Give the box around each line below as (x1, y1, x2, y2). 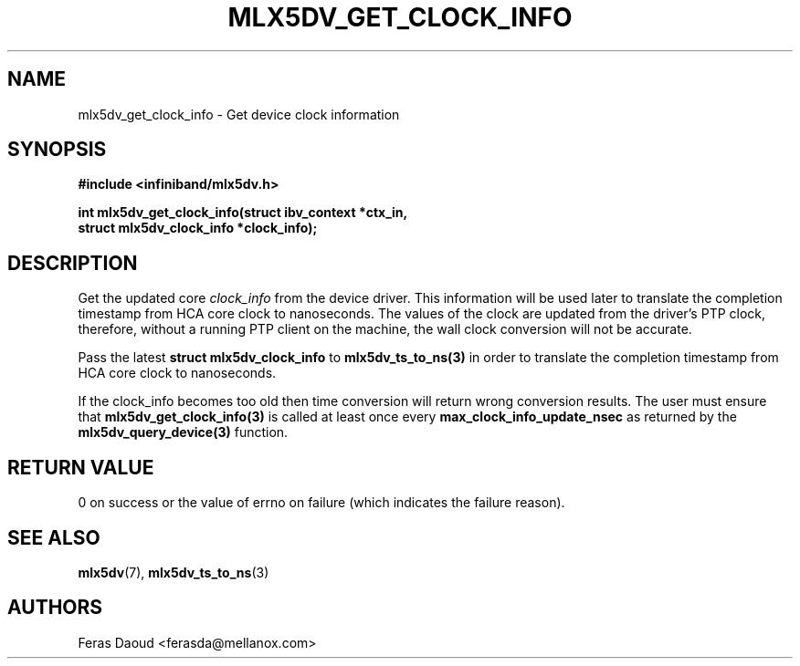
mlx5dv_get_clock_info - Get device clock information (78, 106, 400, 122)
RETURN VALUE (7, 455, 154, 479)
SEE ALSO (7, 526, 100, 549)
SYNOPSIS (7, 138, 107, 161)
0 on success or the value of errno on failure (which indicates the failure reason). (78, 494, 565, 511)
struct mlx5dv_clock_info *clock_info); (78, 220, 318, 236)
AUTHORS (7, 596, 103, 619)
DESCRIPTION (7, 251, 138, 275)
